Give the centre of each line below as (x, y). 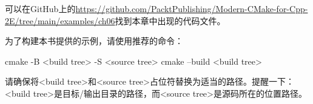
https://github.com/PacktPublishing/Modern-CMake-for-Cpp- (192, 8)
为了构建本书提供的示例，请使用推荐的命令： (94, 41)
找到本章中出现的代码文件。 (170, 20)
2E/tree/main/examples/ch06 (60, 20)
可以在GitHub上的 (40, 8)
